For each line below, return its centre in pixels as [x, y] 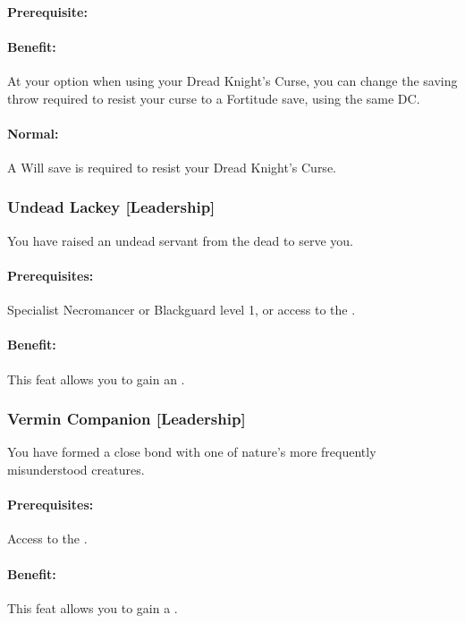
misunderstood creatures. [76, 469]
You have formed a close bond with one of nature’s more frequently [192, 452]
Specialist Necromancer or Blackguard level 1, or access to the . [182, 310]
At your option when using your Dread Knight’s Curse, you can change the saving [232, 80]
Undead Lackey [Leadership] [111, 207]
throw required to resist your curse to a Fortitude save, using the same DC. [214, 98]
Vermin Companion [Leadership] [127, 419]
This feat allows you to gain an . [96, 379]
